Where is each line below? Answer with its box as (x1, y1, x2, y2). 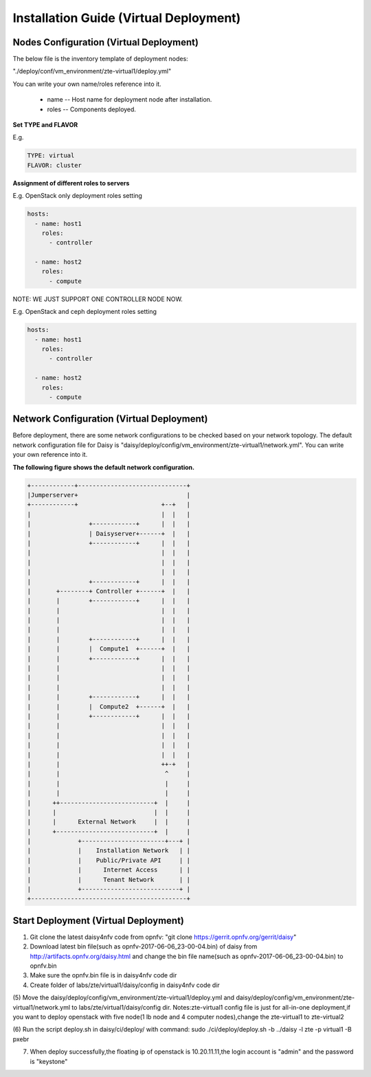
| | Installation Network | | (27, 847, 190, 854)
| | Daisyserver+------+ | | (27, 530, 190, 537)
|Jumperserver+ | (27, 491, 190, 499)
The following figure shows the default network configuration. (12, 463, 195, 471)
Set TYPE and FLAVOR (12, 121, 78, 129)
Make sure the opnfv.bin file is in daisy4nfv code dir (30, 971, 177, 979)
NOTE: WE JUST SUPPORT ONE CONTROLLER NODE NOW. (12, 295, 183, 303)
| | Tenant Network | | (27, 876, 190, 883)
